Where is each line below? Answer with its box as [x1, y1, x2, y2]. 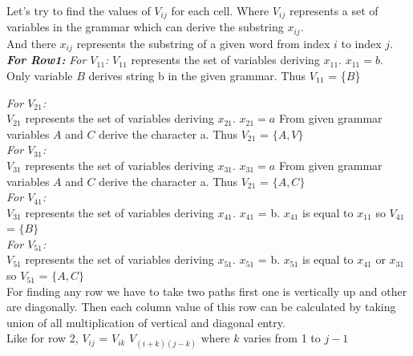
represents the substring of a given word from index [76, 34, 330, 51]
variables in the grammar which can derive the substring [6, 18, 284, 35]
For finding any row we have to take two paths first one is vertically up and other [6, 282, 407, 299]
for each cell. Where [171, 2, 269, 18]
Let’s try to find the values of [6, 2, 151, 18]
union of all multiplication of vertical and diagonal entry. [6, 314, 285, 330]
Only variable [6, 67, 73, 83]
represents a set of [289, 2, 379, 18]
